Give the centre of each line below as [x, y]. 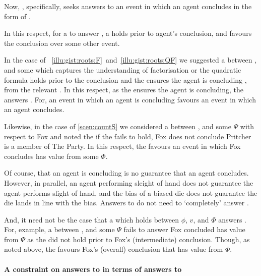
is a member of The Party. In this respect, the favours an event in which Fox [122, 146]
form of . [17, 16]
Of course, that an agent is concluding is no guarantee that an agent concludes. [126, 173]
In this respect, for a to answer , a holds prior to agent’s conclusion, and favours [128, 33]
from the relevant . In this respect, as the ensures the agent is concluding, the [124, 90]
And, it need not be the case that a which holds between [92, 219]
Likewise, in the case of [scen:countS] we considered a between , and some [118, 126]
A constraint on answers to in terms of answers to [93, 269]
